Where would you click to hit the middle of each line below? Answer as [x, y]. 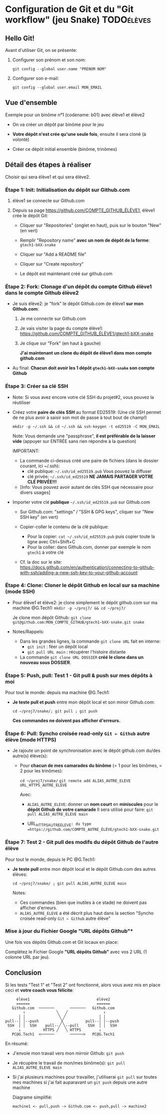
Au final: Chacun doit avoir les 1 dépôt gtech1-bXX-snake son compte [83, 368]
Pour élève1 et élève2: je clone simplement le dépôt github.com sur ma [85, 602]
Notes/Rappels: [28, 631]
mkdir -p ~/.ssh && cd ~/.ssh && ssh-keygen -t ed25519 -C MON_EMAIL [86, 426]
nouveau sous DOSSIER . [45, 662]
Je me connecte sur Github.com [53, 319]
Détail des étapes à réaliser [48, 165]
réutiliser [21, 402]
